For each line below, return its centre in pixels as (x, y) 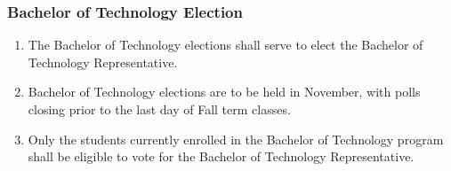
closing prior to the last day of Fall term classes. (159, 109)
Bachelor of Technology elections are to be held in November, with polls (224, 92)
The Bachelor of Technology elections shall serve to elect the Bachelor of (225, 45)
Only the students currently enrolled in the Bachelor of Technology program (236, 139)
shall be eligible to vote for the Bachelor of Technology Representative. (221, 156)
